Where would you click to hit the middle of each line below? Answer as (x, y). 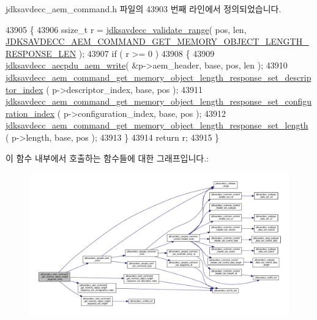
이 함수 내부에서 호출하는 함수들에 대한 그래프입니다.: (107, 158)
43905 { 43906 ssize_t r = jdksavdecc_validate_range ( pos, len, (126, 29)
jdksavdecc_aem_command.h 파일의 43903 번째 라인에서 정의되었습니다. (144, 9)
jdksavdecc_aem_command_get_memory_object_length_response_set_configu (159, 101)
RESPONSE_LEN (41, 53)
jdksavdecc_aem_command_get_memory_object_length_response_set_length (157, 125)
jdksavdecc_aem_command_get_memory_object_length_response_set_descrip (158, 77)
